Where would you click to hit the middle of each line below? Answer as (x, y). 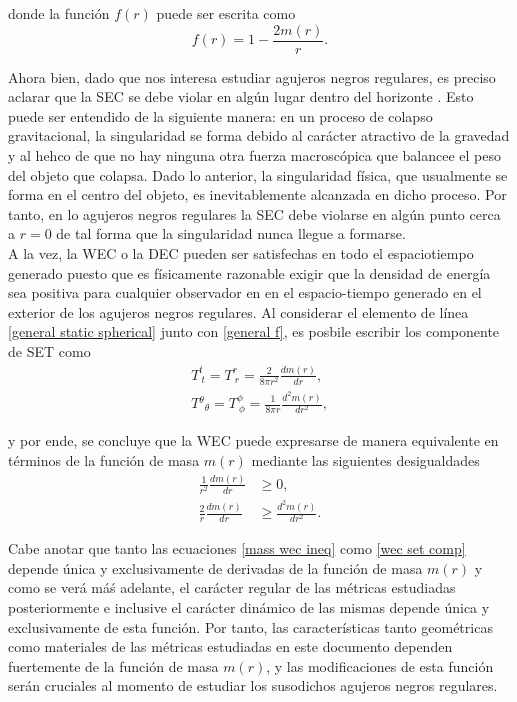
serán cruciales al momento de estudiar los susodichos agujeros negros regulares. (253, 685)
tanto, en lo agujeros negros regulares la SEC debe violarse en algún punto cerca (254, 213)
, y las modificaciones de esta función (380, 665)
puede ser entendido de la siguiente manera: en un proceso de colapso (220, 115)
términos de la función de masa (104, 460)
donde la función (59, 13)
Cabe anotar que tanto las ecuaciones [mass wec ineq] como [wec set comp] (237, 548)
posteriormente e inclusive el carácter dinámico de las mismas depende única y (249, 607)
